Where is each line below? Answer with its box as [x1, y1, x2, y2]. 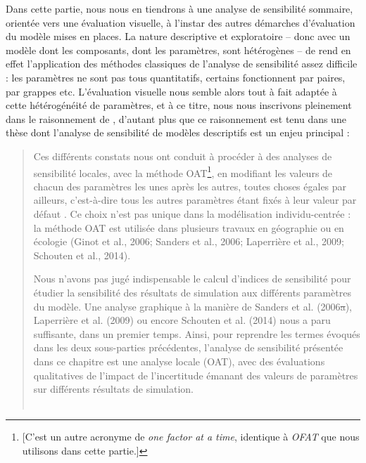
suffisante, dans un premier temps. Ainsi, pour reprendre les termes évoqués [33, 326, 360, 341]
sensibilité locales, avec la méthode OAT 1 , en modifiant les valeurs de [33, 163, 333, 180]
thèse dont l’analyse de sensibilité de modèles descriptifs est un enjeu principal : [6, 125, 350, 140]
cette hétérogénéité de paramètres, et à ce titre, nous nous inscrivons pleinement [6, 98, 352, 112]
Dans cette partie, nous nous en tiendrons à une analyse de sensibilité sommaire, [6, 1, 353, 15]
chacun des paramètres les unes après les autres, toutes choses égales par [33, 178, 347, 193]
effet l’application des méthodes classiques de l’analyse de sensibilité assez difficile [6, 56, 358, 71]
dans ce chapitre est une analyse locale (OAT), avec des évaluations [33, 353, 325, 368]
